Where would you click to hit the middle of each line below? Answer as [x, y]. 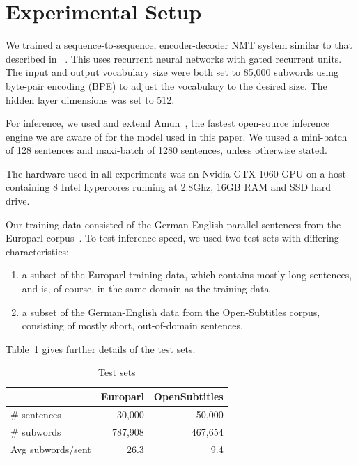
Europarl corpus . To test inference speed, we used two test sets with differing [172, 238]
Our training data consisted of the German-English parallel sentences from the [173, 224]
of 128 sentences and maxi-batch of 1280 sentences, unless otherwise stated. [166, 150]
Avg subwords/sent [51, 449]
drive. [18, 201]
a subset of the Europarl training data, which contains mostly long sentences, [187, 275]
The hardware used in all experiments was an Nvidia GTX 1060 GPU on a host [176, 173]
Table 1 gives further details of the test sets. [101, 348]
